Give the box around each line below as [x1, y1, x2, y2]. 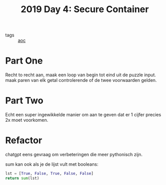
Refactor [5, 135, 42, 146]
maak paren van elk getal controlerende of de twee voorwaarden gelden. [5, 77, 157, 83]
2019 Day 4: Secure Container [21, 4, 149, 15]
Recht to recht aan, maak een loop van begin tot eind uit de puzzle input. [5, 72, 156, 78]
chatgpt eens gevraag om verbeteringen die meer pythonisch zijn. [5, 152, 143, 157]
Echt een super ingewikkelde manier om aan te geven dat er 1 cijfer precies [5, 112, 161, 118]
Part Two [5, 95, 44, 107]
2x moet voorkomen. [5, 117, 48, 123]
